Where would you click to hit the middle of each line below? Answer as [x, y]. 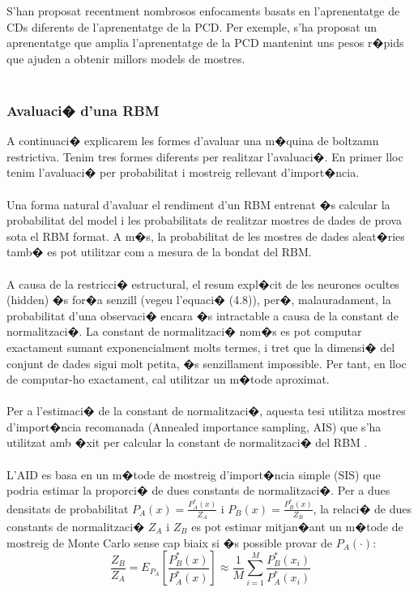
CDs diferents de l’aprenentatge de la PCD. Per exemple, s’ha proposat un [192, 26]
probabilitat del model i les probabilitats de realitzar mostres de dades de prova [204, 220]
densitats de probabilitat [68, 508]
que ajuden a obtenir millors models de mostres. [126, 58]
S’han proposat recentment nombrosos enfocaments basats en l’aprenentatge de [203, 11]
